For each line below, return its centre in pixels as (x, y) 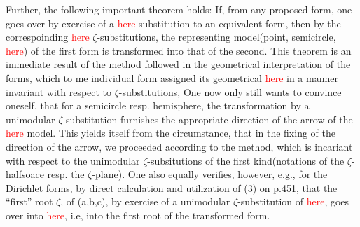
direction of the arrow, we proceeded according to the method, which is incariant (179, 146)
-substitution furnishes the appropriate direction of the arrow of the (208, 119)
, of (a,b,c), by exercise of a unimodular (145, 201)
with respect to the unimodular (73, 160)
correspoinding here (48, 37)
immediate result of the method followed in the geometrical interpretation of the (178, 64)
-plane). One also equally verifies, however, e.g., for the (210, 174)
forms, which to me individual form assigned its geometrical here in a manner (172, 77)
